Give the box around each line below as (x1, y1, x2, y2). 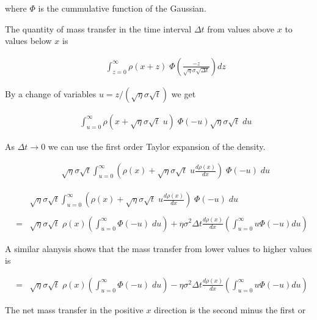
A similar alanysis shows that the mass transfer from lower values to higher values (5, 242, 312, 255)
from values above (207, 22, 275, 35)
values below (5, 34, 52, 47)
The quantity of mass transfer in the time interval (5, 22, 192, 35)
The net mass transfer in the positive (5, 303, 144, 316)
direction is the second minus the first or (154, 303, 306, 316)
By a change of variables (5, 87, 97, 100)
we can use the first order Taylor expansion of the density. (48, 140, 266, 152)
